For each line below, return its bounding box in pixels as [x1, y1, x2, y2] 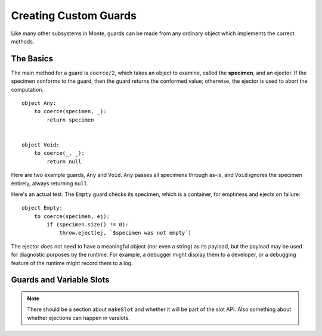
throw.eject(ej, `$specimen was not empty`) [59, 229, 192, 237]
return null [47, 158, 82, 165]
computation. [11, 86, 44, 93]
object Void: [21, 141, 60, 148]
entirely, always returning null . [11, 179, 89, 187]
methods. [11, 38, 35, 45]
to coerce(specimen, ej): [33, 213, 110, 220]
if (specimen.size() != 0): [47, 221, 129, 228]
